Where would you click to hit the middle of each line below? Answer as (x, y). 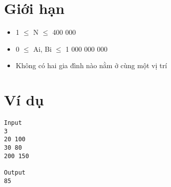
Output (15, 172)
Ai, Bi (42, 48)
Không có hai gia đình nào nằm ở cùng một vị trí (91, 65)
